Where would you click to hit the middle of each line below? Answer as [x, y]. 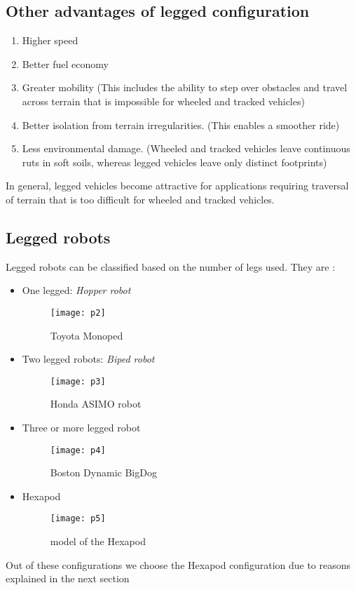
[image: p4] [78, 450]
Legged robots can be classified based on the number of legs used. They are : [171, 266]
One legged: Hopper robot [76, 290]
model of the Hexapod [98, 541]
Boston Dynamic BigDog [103, 472]
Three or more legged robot [81, 428]
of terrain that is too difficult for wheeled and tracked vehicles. [140, 199]
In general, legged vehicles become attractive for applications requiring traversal [177, 186]
